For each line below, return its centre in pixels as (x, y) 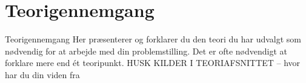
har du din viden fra (42, 74)
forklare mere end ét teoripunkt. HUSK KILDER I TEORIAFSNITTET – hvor (153, 63)
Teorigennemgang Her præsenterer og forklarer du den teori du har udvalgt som (153, 39)
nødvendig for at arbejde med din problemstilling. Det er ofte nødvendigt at (146, 51)
